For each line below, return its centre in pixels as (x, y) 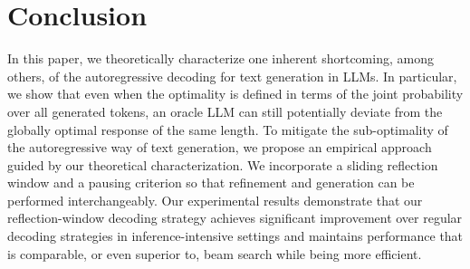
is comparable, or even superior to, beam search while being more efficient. (215, 253)
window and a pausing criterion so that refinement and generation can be (211, 183)
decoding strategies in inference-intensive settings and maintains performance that (235, 236)
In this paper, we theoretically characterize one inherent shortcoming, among (221, 58)
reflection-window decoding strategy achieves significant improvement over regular (235, 218)
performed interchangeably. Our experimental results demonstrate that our (215, 200)
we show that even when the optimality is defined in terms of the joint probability (235, 94)
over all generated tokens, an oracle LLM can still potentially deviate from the (225, 111)
